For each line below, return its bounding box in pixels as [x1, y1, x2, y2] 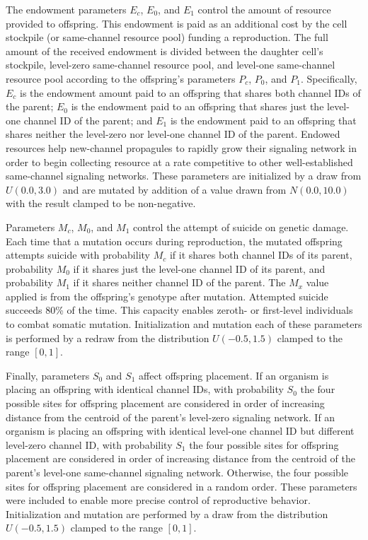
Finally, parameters [6, 368, 90, 382]
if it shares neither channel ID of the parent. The [73, 275, 286, 290]
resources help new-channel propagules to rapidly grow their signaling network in [6, 140, 357, 155]
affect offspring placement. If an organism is [139, 368, 329, 382]
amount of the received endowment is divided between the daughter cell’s [6, 43, 323, 58]
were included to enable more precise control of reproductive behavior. [6, 493, 311, 507]
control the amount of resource [197, 2, 331, 16]
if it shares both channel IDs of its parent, [169, 247, 352, 262]
